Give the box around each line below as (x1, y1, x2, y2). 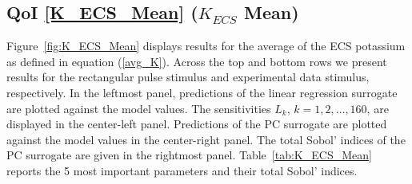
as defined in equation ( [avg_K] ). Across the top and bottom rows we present (6, 53, 387, 69)
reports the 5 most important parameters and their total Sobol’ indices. (6, 162, 358, 178)
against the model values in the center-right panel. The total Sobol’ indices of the (6, 131, 406, 147)
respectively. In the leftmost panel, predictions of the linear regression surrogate (6, 84, 398, 100)
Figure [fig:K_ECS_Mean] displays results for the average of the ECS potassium (6, 37, 406, 54)
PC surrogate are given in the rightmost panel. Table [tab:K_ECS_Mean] (6, 147, 372, 163)
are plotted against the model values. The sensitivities (6, 100, 271, 116)
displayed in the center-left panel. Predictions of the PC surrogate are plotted (6, 115, 387, 132)
